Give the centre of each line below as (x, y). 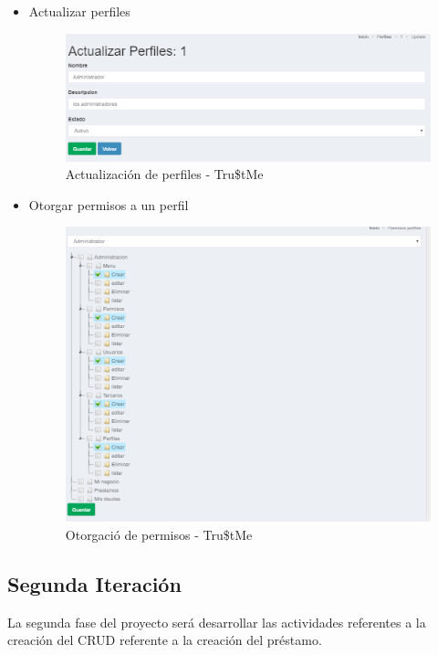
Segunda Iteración (94, 583)
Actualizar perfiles (79, 11)
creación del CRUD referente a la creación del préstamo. (165, 640)
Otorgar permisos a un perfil (109, 204)
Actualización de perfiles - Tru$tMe (164, 174)
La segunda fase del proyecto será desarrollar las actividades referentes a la (217, 622)
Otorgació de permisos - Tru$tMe (159, 534)
